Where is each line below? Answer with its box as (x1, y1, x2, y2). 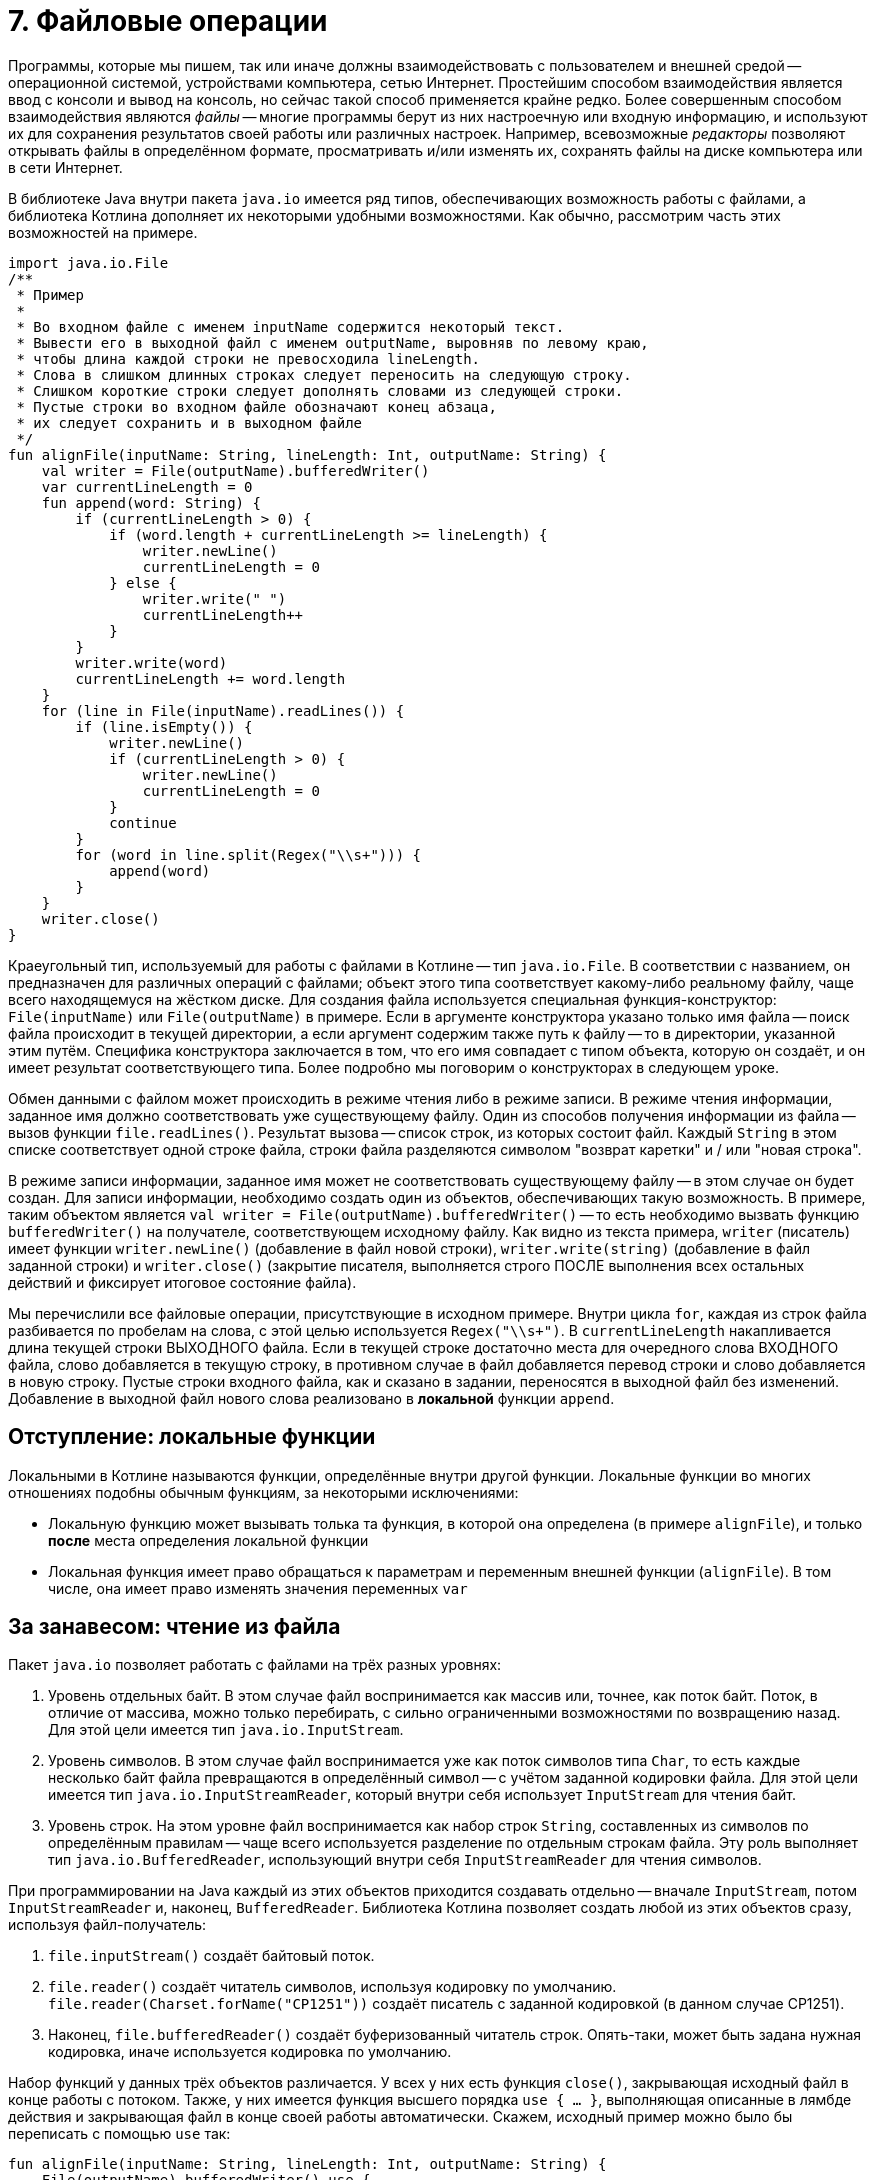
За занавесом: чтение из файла (8, 1614, 341, 1640)
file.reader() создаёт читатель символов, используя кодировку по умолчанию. (48, 1978, 617, 1996)
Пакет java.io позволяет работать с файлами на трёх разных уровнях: (8, 1656, 502, 1674)
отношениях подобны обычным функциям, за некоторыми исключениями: (8, 1483, 519, 1501)
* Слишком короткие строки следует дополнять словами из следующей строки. (16, 382, 624, 399)
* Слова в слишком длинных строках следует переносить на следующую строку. (16, 366, 632, 383)
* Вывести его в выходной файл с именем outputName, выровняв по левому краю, (16, 334, 649, 351)
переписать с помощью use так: (8, 2125, 231, 2143)
